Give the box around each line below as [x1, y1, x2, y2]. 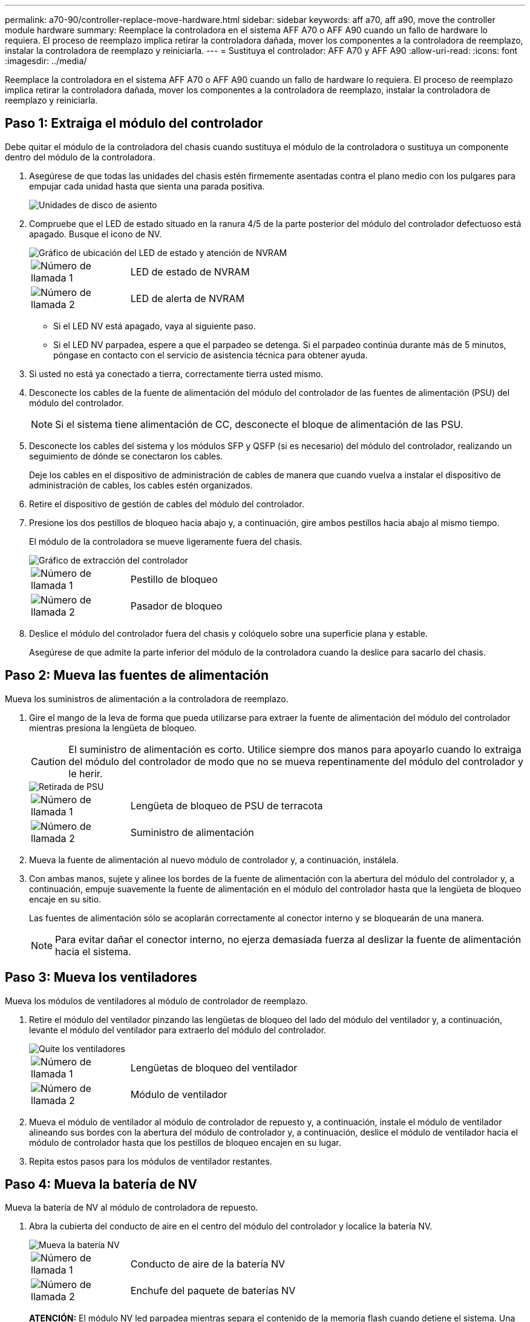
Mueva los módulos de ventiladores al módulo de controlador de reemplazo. [5, 995, 308, 1006]
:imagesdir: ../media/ [5, 56, 87, 66]
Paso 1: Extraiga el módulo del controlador [5, 116, 263, 131]
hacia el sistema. [55, 945, 131, 958]
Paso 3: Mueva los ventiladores [5, 970, 197, 985]
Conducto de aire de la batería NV [130, 1258, 286, 1271]
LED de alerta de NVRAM [130, 292, 244, 304]
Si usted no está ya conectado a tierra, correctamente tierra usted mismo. [29, 368, 324, 379]
